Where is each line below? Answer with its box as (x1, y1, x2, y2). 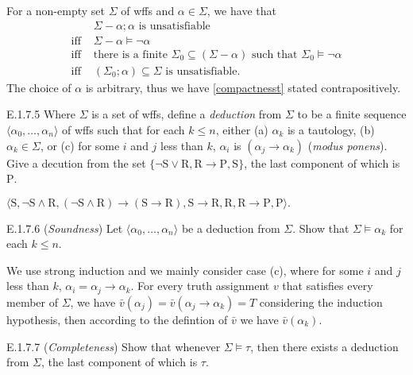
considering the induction (259, 293, 383, 310)
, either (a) (215, 121, 268, 137)
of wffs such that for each (62, 121, 185, 137)
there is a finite (93, 48, 168, 60)
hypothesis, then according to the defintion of (6, 311, 228, 327)
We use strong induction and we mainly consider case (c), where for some (6, 261, 364, 278)
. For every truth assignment (130, 277, 270, 294)
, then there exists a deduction (250, 338, 399, 354)
